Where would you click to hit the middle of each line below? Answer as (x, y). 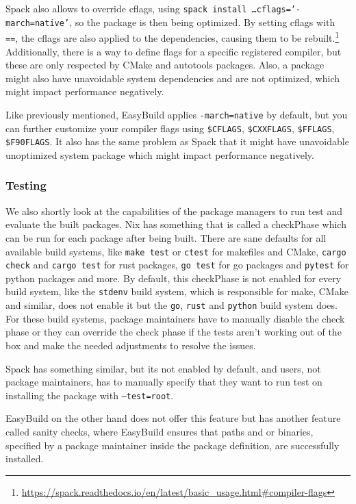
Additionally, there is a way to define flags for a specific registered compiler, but (174, 51)
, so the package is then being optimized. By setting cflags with (202, 22)
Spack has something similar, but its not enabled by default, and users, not (163, 368)
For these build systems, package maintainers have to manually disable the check (175, 318)
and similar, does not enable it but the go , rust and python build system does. (171, 305)
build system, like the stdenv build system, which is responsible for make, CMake (177, 291)
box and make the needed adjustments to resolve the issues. (131, 345)
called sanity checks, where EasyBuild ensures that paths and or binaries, (160, 431)
